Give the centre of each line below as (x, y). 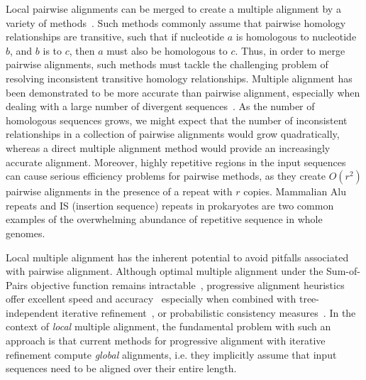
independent (32, 312)
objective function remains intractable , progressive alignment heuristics (188, 284)
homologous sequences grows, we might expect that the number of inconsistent (177, 120)
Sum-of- (343, 271)
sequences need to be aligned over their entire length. (121, 368)
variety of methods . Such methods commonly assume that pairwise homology (176, 22)
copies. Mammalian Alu (295, 191)
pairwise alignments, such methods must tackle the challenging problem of (167, 64)
